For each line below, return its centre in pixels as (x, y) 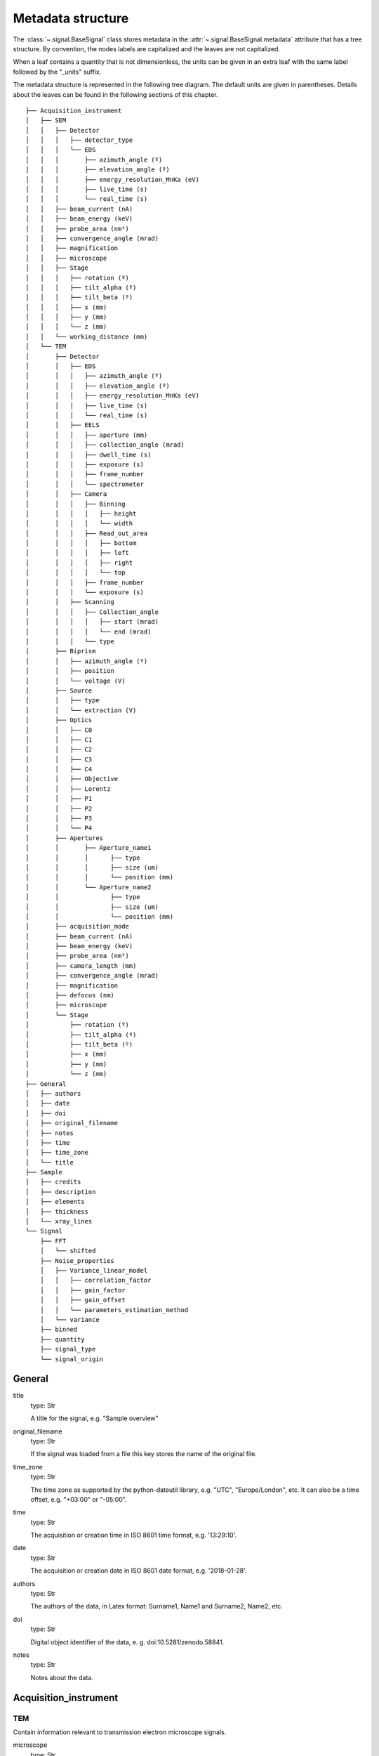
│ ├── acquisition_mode (78, 926)
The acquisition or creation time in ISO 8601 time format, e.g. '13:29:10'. (134, 1535)
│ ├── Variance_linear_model (94, 1270)
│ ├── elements (55, 1202)
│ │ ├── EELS (62, 425)
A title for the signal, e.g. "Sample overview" (94, 1418)
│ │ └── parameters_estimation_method (114, 1310)
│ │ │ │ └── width (79, 524)
